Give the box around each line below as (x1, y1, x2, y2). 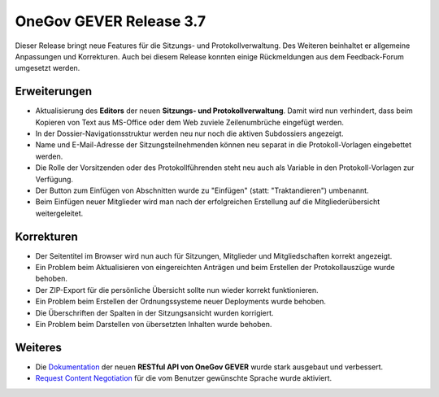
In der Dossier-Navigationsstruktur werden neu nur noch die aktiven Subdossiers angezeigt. (35, 129, 344, 138)
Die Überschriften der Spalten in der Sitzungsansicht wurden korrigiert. (35, 308, 274, 317)
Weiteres (15, 340, 63, 354)
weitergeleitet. (35, 208, 84, 218)
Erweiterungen (15, 85, 93, 98)
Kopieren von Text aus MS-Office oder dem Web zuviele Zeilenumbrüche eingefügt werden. (35, 117, 345, 127)
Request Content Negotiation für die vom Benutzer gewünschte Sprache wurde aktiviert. (35, 373, 333, 383)
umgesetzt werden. (15, 63, 80, 73)
